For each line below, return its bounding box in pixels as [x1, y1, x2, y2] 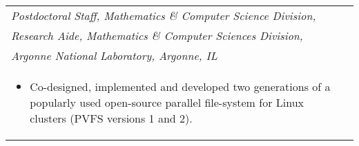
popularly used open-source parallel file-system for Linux [30, 94, 304, 110]
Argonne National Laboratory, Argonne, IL [11, 48, 217, 63]
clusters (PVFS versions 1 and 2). [30, 110, 193, 126]
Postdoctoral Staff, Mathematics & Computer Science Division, [11, 8, 316, 23]
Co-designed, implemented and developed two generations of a [30, 79, 331, 94]
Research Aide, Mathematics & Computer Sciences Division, [11, 28, 303, 43]
